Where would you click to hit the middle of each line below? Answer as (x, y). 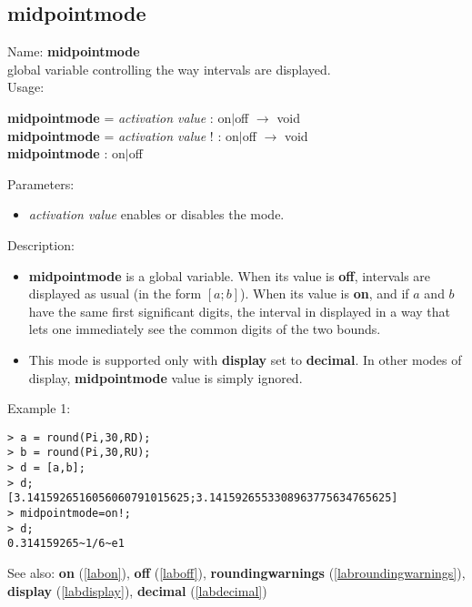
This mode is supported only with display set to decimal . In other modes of (245, 359)
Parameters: (41, 183)
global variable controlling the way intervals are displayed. (169, 69)
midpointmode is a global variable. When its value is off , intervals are (230, 275)
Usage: (26, 87)
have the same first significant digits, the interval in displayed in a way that (240, 311)
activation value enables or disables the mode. (156, 214)
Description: (41, 244)
